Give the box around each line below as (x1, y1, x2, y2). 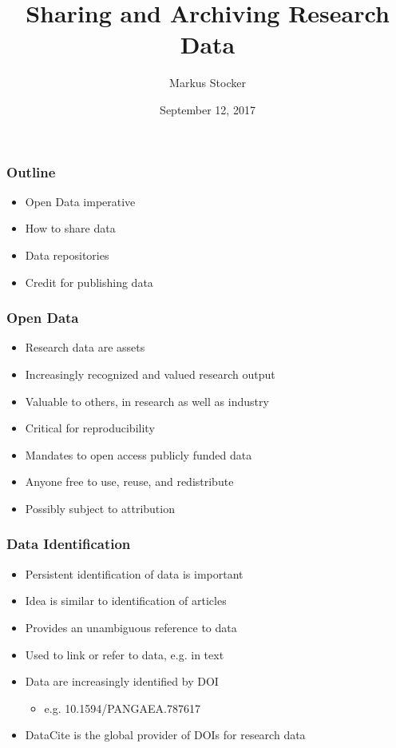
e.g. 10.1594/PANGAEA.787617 (44, 699, 200, 716)
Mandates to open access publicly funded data (25, 446, 252, 463)
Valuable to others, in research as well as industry (25, 392, 269, 409)
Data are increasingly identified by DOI (25, 673, 219, 690)
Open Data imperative (25, 193, 136, 209)
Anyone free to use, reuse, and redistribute (25, 473, 234, 490)
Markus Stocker (169, 74, 246, 91)
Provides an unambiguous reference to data (25, 619, 237, 635)
